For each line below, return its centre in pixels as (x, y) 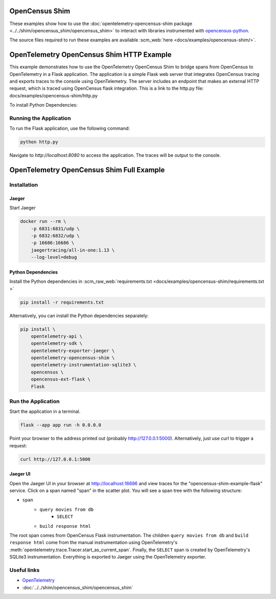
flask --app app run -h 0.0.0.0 (61, 425)
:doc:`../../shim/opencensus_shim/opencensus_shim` (78, 587)
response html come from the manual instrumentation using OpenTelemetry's (94, 543)
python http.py (39, 142)
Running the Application (40, 118)
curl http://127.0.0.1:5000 (55, 459)
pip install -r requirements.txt (62, 302)
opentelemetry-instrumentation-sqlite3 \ (84, 365)
